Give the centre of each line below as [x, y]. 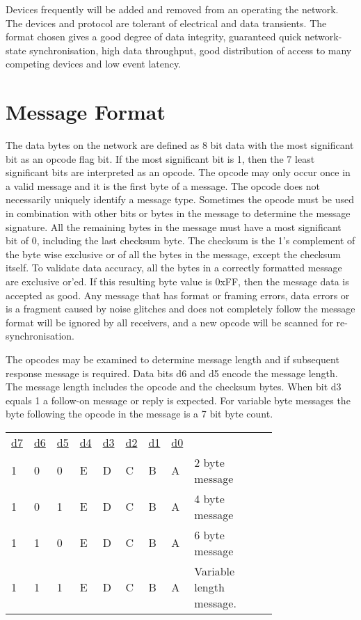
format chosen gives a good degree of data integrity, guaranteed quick [154, 37]
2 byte [209, 462]
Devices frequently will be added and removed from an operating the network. [172, 9]
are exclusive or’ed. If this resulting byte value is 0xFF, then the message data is [177, 281]
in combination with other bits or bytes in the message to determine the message [178, 213]
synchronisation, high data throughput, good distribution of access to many [191, 50]
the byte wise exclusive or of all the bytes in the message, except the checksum [173, 254]
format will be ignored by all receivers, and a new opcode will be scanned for [169, 322]
